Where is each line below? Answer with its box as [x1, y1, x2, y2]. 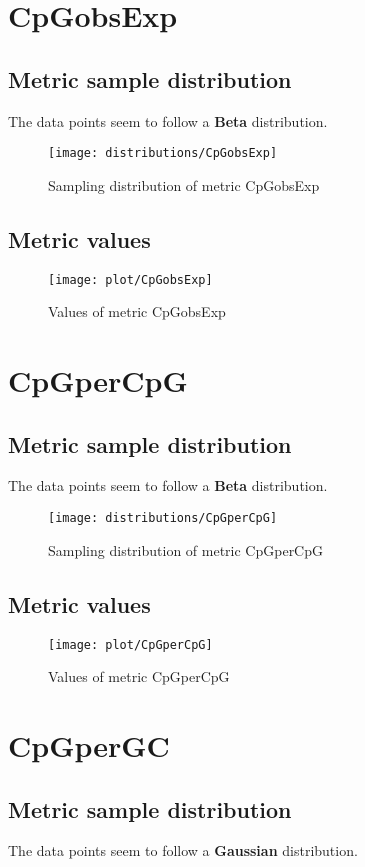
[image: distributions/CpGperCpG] [48, 511, 278, 526]
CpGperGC [8, 724, 170, 765]
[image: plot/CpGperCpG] [48, 637, 213, 652]
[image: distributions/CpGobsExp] [48, 146, 278, 161]
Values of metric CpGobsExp [48, 301, 226, 322]
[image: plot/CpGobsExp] [48, 272, 213, 287]
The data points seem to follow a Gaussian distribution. [8, 840, 358, 861]
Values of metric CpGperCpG [48, 666, 230, 687]
